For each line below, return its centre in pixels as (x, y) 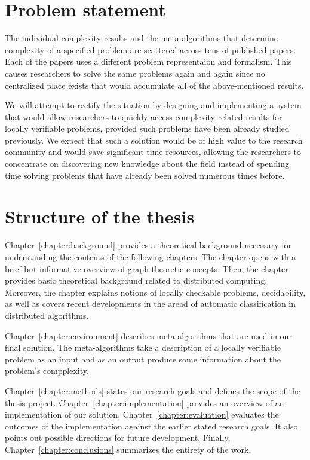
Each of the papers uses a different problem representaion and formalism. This (148, 61)
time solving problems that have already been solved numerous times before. (145, 175)
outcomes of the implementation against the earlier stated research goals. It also (151, 426)
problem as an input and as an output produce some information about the (143, 359)
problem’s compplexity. (47, 371)
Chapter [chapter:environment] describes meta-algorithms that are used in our (148, 335)
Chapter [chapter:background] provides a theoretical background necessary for (148, 245)
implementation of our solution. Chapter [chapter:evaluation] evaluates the (142, 414)
